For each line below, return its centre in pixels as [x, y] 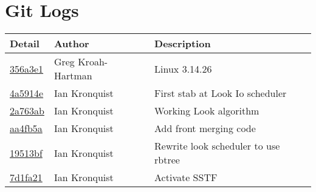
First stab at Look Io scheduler [221, 93]
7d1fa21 [26, 177]
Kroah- [93, 62]
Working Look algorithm [207, 111]
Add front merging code [205, 128]
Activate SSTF [186, 177]
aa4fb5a [26, 128]
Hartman [73, 76]
